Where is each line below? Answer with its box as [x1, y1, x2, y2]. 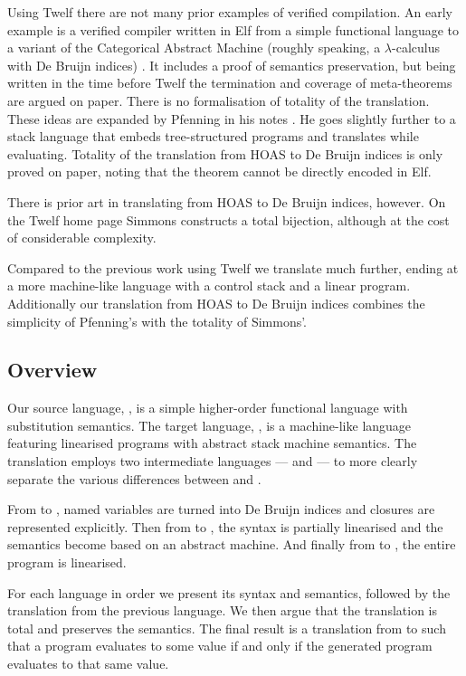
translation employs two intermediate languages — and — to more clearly [7, 452, 418, 471]
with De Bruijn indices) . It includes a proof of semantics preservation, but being [7, 55, 456, 74]
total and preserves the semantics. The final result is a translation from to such [7, 618, 446, 637]
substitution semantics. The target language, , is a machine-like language [7, 415, 412, 434]
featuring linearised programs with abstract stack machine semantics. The [7, 433, 417, 452]
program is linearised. [7, 553, 127, 572]
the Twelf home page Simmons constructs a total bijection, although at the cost [7, 210, 450, 229]
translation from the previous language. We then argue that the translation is [7, 601, 437, 620]
